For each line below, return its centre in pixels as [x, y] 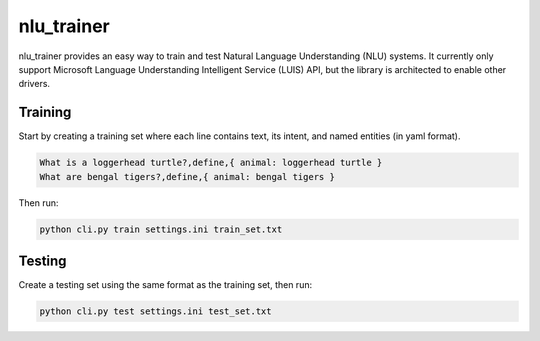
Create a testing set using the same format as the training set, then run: [165, 285]
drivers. [34, 84]
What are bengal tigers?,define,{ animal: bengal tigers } [187, 176]
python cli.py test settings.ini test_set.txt [155, 311]
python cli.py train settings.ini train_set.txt [161, 229]
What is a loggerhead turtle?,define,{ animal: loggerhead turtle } [211, 163]
